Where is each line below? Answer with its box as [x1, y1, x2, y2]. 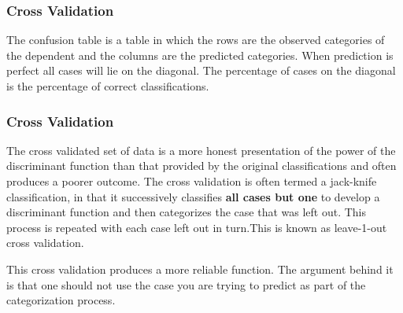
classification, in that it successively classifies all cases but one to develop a [6, 188, 380, 204]
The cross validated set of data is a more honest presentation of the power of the [6, 142, 396, 158]
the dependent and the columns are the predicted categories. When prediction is [6, 46, 394, 63]
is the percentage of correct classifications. [6, 78, 209, 94]
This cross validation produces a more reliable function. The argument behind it [6, 260, 394, 277]
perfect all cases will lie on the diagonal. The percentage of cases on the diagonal [6, 62, 396, 79]
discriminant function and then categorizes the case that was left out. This [6, 204, 367, 220]
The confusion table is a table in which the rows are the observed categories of [6, 31, 385, 48]
